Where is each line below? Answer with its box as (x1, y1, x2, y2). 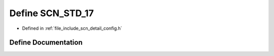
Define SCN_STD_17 (9, 8, 94, 19)
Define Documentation (9, 38, 83, 47)
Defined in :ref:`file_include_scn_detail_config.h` (22, 25, 122, 31)
